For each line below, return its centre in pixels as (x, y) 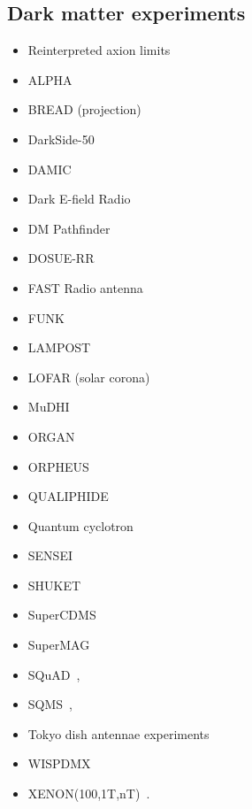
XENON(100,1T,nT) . (89, 794)
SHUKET (54, 585)
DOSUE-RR (61, 258)
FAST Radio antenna (85, 287)
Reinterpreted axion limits (99, 50)
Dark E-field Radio (79, 199)
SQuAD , (54, 674)
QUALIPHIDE (68, 496)
